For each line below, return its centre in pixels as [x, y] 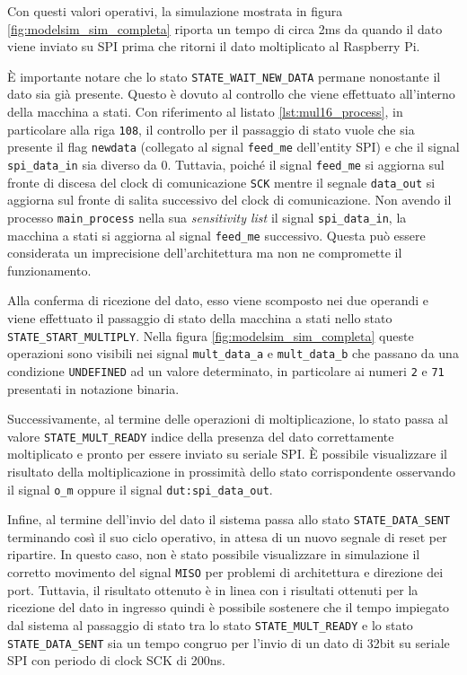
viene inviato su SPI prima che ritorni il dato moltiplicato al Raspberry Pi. [214, 46]
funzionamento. [49, 270]
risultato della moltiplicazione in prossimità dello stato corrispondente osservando [231, 471]
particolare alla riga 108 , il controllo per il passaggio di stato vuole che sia [211, 129]
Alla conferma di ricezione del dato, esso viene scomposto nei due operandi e [218, 300]
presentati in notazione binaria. [93, 388]
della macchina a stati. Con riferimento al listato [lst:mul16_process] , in [205, 112]
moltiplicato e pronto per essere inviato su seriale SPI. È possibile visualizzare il [227, 454]
